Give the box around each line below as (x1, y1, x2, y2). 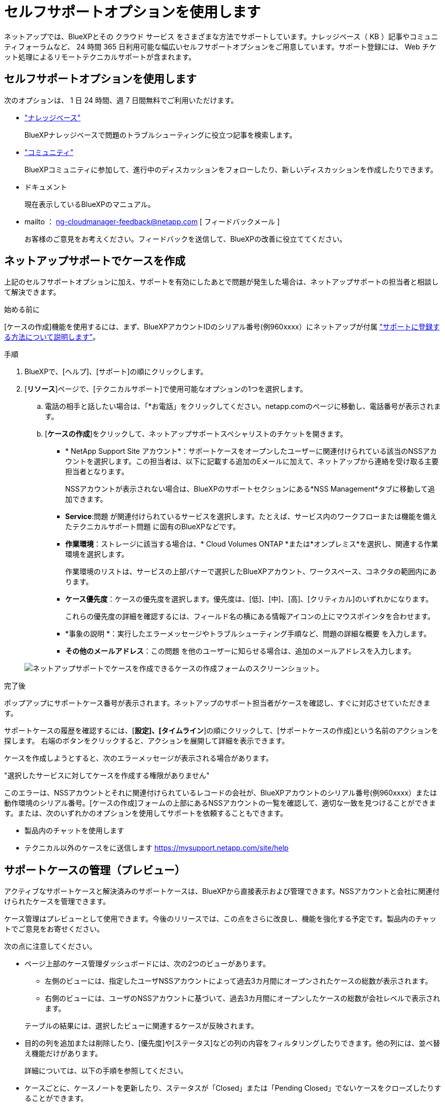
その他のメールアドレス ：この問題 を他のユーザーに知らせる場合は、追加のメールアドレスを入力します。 (65, 647, 415, 656)
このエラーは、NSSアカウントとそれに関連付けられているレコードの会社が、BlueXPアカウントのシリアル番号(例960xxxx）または (4, 788, 437, 798)
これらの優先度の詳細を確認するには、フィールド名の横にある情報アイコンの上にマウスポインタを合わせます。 (65, 612, 435, 621)
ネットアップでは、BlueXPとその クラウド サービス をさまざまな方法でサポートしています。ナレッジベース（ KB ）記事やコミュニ (4, 32, 438, 41)
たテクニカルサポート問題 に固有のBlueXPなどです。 (65, 522, 240, 531)
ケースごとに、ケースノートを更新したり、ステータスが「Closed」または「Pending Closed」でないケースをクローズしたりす (24, 1084, 441, 1093)
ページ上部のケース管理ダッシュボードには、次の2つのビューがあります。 (24, 959, 270, 968)
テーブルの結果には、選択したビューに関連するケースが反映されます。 (24, 1021, 259, 1031)
